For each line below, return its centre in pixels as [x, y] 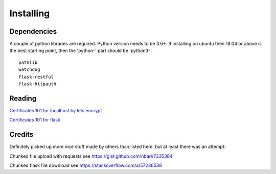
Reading [23, 98]
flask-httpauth [38, 84]
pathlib [28, 62]
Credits [21, 134]
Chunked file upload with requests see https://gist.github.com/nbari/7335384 [91, 156]
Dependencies [33, 31]
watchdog [29, 70]
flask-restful [36, 77]
